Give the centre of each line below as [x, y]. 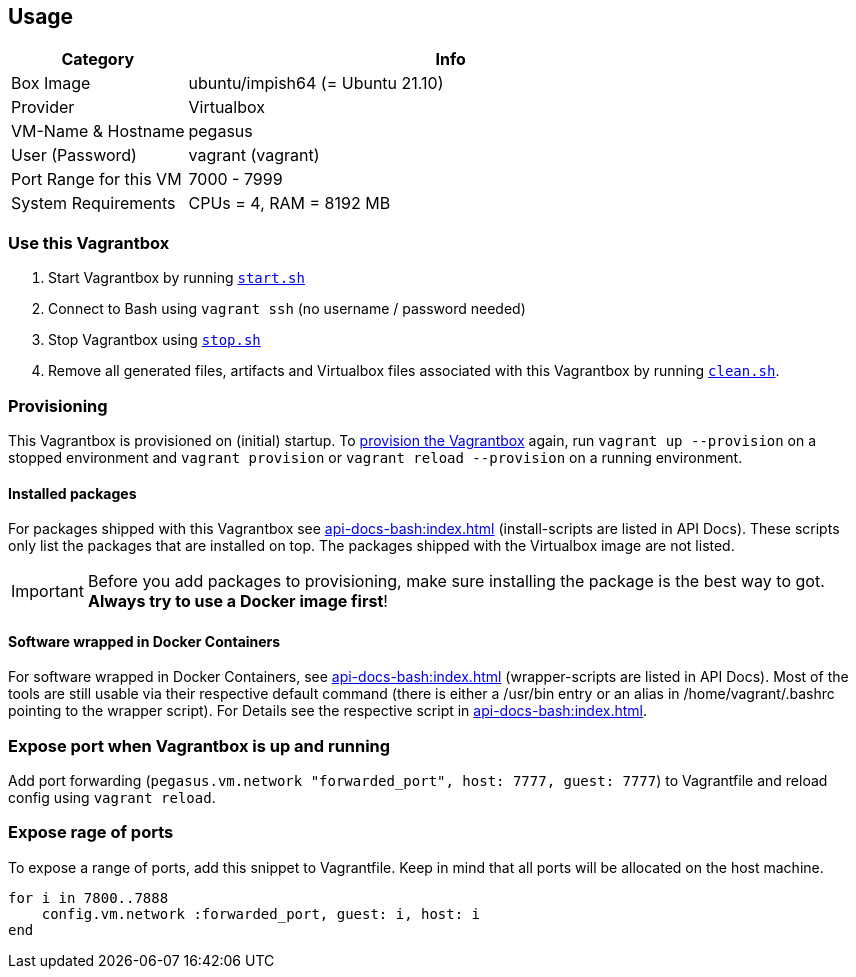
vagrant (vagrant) [254, 155]
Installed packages [72, 493]
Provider [43, 107]
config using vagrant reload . [112, 798]
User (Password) [74, 155]
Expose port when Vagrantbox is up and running [199, 745]
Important [47, 591]
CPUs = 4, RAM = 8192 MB [289, 203]
